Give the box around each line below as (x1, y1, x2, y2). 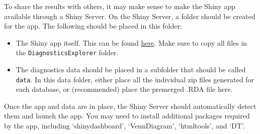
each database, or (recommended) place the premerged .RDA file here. (16, 84, 233, 94)
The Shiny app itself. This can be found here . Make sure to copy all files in (16, 37, 247, 48)
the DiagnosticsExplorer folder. (16, 47, 119, 58)
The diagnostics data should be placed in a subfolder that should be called (16, 64, 246, 75)
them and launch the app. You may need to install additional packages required (4, 110, 250, 121)
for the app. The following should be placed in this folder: (4, 21, 182, 31)
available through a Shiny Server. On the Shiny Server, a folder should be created (4, 11, 255, 21)
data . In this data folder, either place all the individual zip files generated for (16, 74, 254, 84)
